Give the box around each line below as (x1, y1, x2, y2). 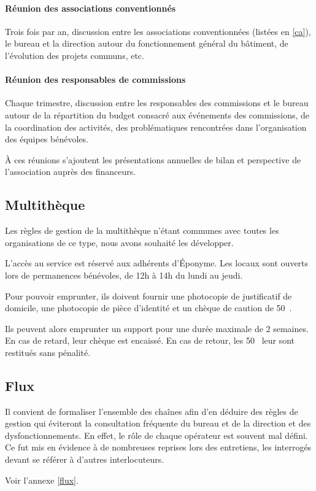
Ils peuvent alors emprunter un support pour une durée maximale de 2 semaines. (5, 322, 309, 334)
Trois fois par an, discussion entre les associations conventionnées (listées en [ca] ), (5, 25, 311, 37)
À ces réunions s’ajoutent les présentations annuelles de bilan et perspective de (5, 153, 301, 166)
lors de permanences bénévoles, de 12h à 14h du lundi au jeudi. (5, 268, 243, 281)
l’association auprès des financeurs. (5, 165, 136, 178)
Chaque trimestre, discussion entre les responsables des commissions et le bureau (5, 96, 309, 109)
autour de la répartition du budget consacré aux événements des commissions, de (5, 108, 310, 121)
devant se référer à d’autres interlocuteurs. (5, 453, 164, 466)
